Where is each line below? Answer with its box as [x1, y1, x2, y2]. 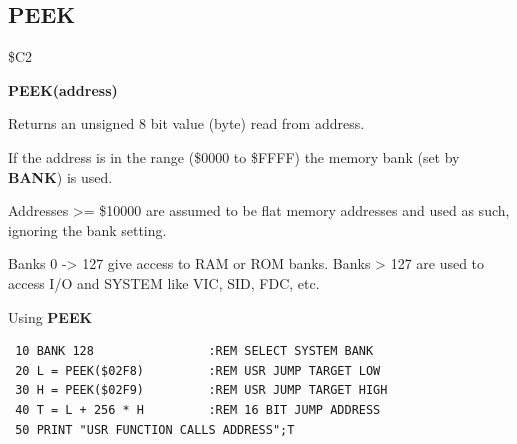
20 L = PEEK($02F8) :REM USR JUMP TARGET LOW [15, 363, 381, 378]
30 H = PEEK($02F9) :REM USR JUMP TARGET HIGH [15, 383, 388, 398]
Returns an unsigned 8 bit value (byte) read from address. [8, 113, 365, 134]
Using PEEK [8, 306, 93, 327]
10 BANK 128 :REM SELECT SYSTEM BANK [15, 344, 374, 359]
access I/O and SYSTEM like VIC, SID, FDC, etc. [8, 272, 320, 293]
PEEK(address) [8, 79, 118, 100]
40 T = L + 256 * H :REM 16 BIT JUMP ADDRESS [15, 402, 381, 417]
